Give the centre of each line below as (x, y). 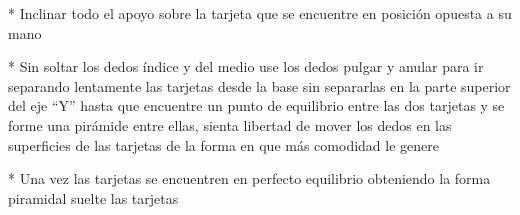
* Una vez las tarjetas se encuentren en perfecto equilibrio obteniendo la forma (249, 178)
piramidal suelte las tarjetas (93, 197)
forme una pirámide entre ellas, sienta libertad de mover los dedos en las (230, 124)
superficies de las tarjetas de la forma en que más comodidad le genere (223, 144)
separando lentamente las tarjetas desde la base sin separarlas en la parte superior (259, 85)
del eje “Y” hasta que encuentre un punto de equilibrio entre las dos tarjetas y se (256, 105)
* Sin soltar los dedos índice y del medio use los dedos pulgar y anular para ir (246, 66)
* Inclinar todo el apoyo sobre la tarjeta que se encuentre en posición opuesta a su (260, 13)
